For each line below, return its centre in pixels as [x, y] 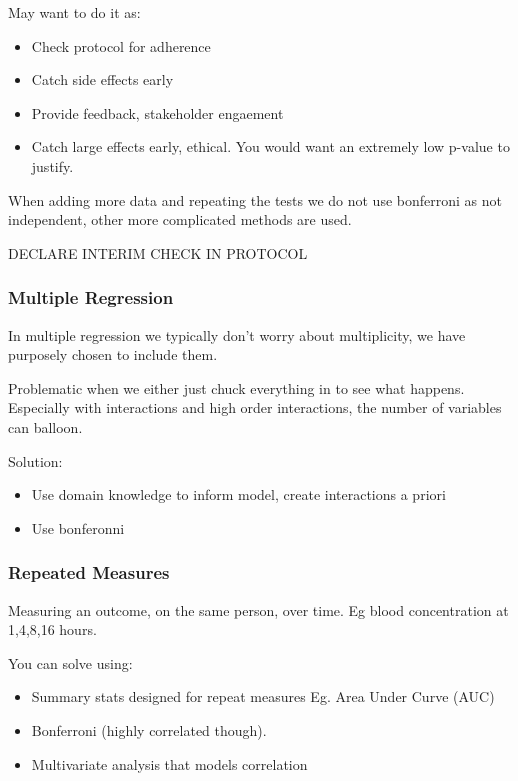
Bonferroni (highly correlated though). [149, 729]
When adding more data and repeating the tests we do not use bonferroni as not [255, 199]
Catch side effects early [102, 79]
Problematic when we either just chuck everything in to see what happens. [236, 387]
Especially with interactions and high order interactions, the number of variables [255, 407]
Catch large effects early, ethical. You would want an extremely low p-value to [270, 146]
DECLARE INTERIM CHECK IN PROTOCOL [158, 252]
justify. [52, 165]
